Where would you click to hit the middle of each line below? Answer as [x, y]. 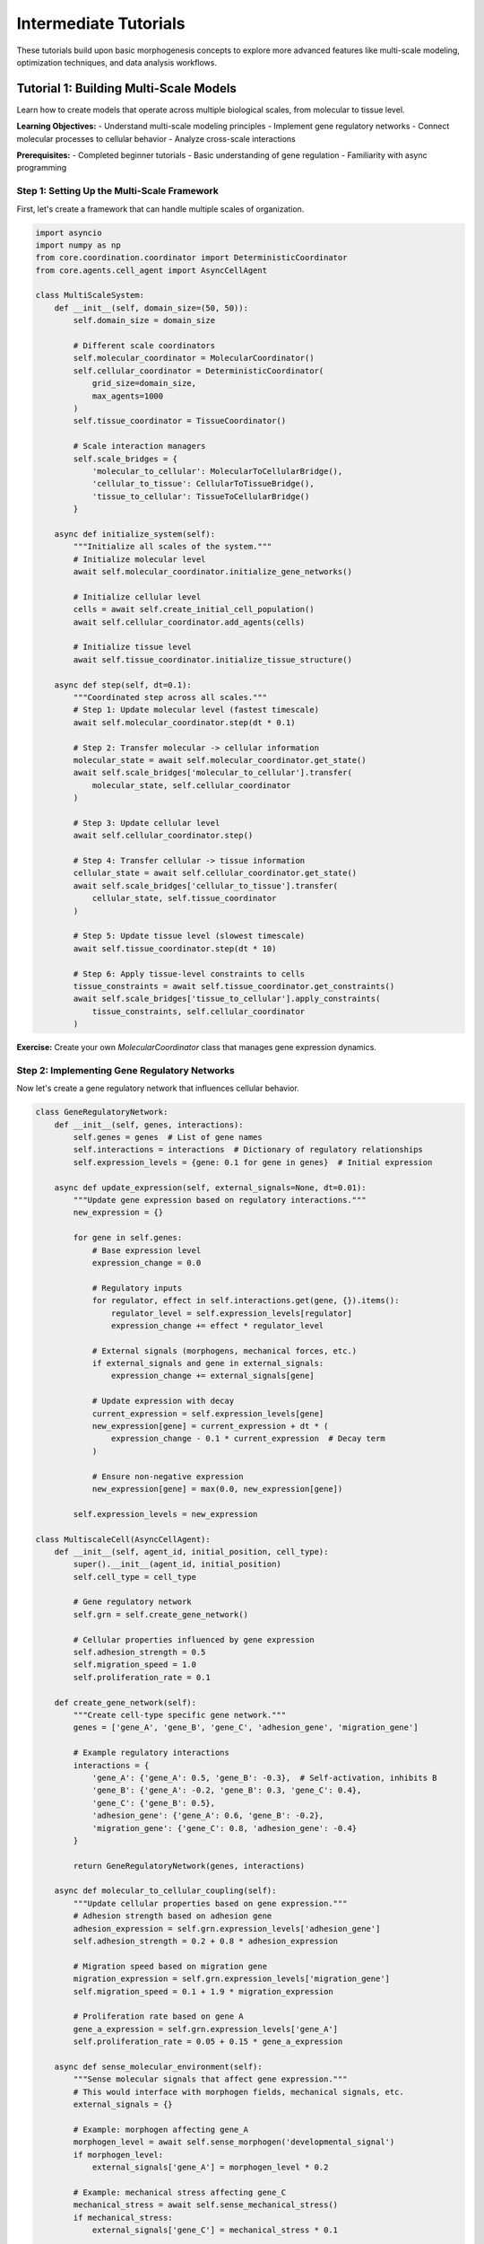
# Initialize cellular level [137, 596]
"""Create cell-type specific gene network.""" [180, 1715]
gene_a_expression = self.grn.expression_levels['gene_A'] [206, 2029]
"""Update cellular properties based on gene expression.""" [210, 1903]
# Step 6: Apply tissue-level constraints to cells [189, 973]
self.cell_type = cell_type [135, 1577]
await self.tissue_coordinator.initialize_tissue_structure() [213, 659]
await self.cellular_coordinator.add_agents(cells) [189, 622]
